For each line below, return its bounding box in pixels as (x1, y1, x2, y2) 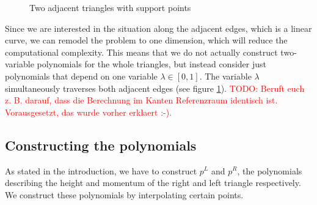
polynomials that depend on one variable (5, 69, 158, 82)
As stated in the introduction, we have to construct (5, 164, 197, 177)
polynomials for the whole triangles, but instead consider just (37, 58, 266, 70)
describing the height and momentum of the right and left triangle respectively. (5, 176, 301, 189)
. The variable (199, 69, 252, 82)
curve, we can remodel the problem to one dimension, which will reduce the (5, 34, 288, 47)
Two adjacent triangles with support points (29, 1, 191, 13)
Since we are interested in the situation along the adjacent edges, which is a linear (5, 21, 312, 34)
